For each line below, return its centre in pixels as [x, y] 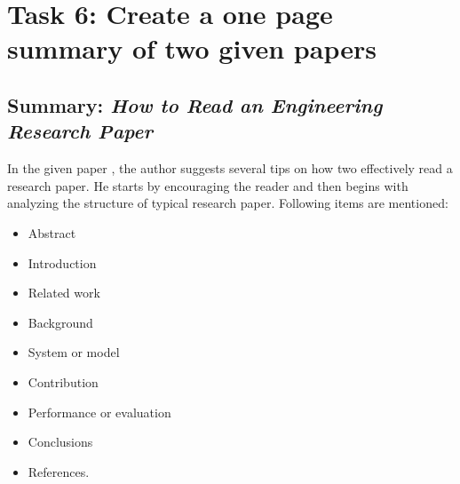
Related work [64, 293]
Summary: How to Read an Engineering [195, 104]
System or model [74, 352]
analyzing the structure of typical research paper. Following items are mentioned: [228, 203]
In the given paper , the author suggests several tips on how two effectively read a [230, 168]
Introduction [62, 262]
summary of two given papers [192, 48]
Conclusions [60, 442]
